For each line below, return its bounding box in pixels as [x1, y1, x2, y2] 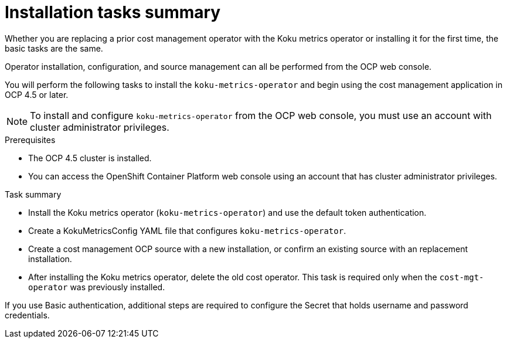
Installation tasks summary [5, 2, 221, 22]
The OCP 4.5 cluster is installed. [28, 152, 152, 163]
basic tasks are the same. [5, 43, 103, 53]
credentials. [5, 310, 50, 320]
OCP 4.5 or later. [5, 89, 69, 100]
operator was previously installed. [28, 281, 165, 292]
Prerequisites [5, 134, 56, 145]
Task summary [5, 189, 62, 199]
